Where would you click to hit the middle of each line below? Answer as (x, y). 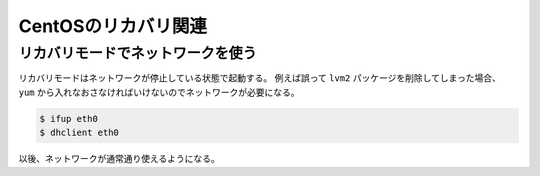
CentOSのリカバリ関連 (112, 26)
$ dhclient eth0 (79, 133)
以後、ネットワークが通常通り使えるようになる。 (119, 159)
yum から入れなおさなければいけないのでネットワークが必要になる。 (159, 92)
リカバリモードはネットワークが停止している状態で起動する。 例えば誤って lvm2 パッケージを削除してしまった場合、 (260, 78)
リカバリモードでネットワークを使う (137, 53)
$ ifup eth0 (69, 118)
